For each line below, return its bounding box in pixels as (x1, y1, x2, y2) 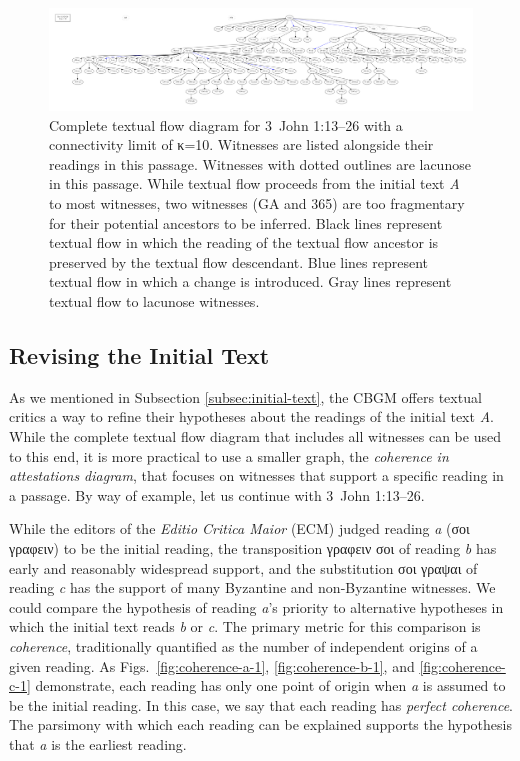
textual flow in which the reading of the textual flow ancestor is (49, 232, 439, 253)
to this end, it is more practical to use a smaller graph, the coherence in (9, 445, 449, 466)
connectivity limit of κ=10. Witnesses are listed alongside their (49, 134, 434, 155)
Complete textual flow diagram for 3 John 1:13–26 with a (49, 114, 403, 135)
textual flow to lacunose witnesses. (49, 291, 260, 312)
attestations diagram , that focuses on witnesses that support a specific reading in (9, 465, 504, 486)
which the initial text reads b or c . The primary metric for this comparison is (9, 616, 481, 637)
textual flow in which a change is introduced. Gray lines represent (49, 271, 452, 292)
